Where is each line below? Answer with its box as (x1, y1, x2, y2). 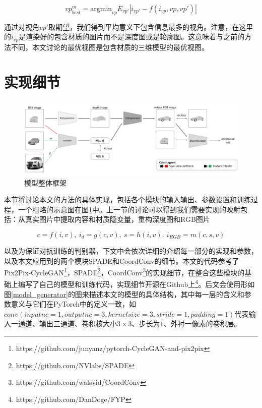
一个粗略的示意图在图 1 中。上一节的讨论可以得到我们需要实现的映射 (18, 204, 240, 214)
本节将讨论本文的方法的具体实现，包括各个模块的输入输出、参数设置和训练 (4, 194, 251, 205)
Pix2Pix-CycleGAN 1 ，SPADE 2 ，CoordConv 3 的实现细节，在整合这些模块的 (4, 266, 245, 277)
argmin (90, 6, 112, 13)
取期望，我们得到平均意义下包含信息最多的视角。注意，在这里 (48, 21, 253, 32)
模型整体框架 (24, 177, 67, 188)
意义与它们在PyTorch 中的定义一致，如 (11, 299, 136, 309)
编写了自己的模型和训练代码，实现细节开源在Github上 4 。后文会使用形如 (18, 277, 255, 289)
